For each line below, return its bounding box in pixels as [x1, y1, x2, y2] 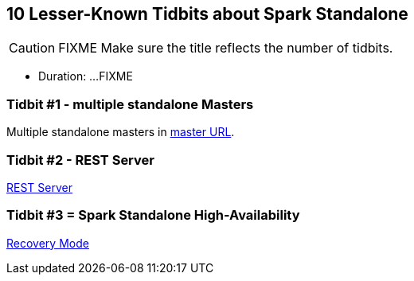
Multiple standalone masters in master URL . [6, 125, 235, 139]
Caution [9, 40, 56, 57]
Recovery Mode [6, 236, 89, 250]
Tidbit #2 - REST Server [6, 151, 154, 168]
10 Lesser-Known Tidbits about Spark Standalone [6, 4, 408, 24]
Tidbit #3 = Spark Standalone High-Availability [6, 207, 300, 224]
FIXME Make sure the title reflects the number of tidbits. [58, 40, 393, 57]
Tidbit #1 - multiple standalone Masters [6, 96, 254, 112]
